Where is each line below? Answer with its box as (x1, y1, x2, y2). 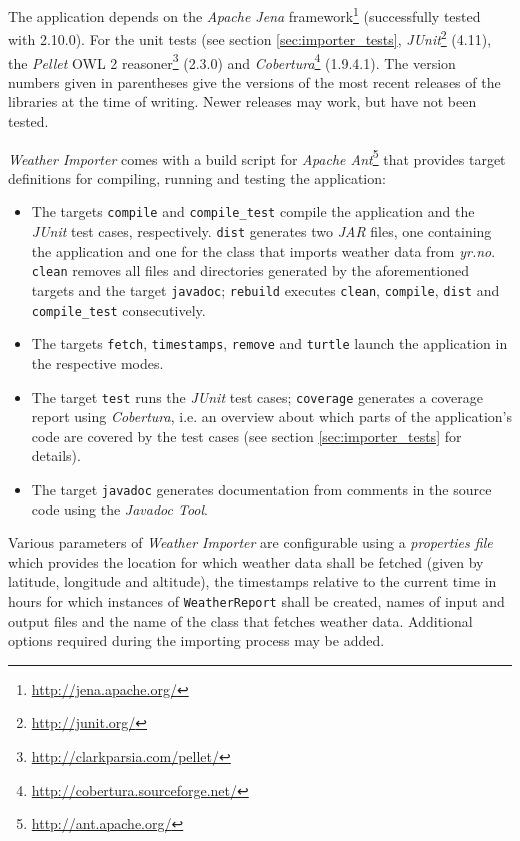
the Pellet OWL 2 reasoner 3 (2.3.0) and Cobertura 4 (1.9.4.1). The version (8, 49, 456, 73)
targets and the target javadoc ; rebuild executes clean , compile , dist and (31, 279, 500, 300)
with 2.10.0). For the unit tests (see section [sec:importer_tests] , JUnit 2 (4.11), (8, 26, 492, 49)
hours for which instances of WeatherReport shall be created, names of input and (8, 590, 505, 611)
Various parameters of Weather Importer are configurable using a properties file (8, 532, 493, 553)
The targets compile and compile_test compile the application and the (31, 201, 475, 222)
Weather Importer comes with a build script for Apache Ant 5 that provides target (8, 145, 506, 169)
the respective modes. (31, 352, 164, 373)
